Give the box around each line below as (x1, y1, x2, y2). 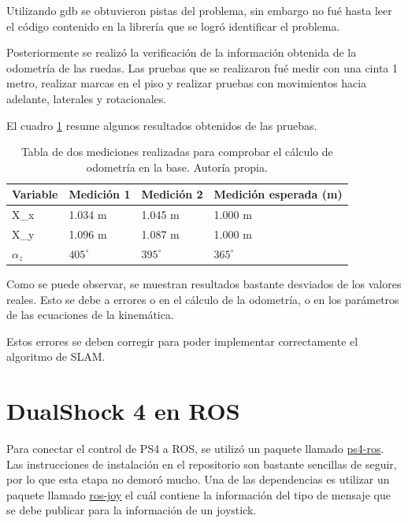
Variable (12, 186, 58, 202)
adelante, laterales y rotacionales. (6, 90, 167, 106)
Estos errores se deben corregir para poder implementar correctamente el (6, 332, 358, 349)
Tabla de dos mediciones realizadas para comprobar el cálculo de (20, 143, 333, 160)
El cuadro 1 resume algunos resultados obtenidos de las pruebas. (6, 117, 317, 133)
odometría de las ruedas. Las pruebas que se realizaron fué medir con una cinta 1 (6, 59, 399, 76)
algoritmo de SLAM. (6, 348, 106, 365)
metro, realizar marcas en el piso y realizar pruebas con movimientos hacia (6, 75, 367, 91)
